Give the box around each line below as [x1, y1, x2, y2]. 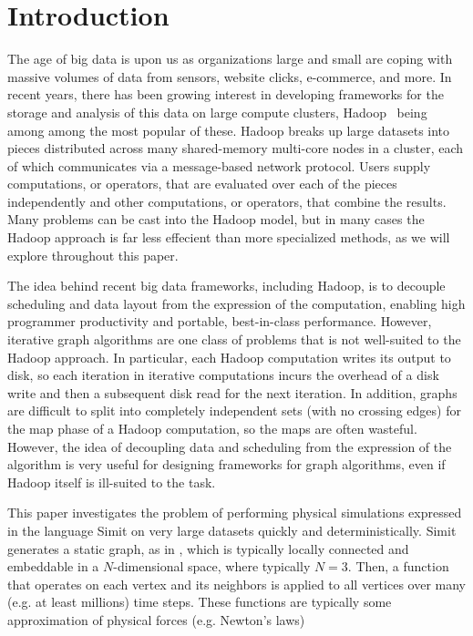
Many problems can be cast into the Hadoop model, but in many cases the [7, 210, 425, 229]
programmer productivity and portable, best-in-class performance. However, [7, 312, 432, 331]
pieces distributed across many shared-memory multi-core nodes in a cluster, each [7, 138, 464, 158]
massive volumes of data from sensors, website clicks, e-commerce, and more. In [7, 67, 452, 86]
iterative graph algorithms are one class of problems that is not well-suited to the [7, 330, 461, 349]
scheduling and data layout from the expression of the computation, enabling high [7, 293, 466, 313]
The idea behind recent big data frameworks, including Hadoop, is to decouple [7, 276, 446, 295]
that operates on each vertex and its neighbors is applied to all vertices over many [7, 574, 466, 593]
